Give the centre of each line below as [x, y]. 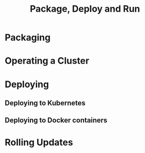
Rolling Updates [39, 142]
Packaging [28, 37]
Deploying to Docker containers [56, 120]
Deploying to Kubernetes [45, 103]
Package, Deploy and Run [85, 9]
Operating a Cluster [47, 61]
